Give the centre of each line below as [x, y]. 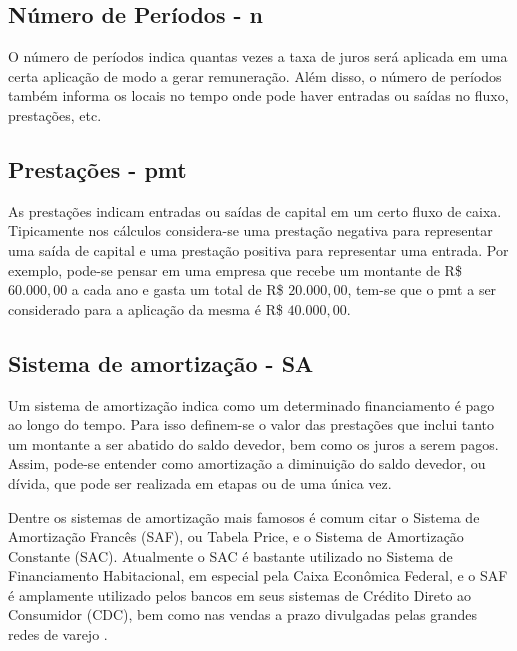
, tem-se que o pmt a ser [422, 289]
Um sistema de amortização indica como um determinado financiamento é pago [251, 404]
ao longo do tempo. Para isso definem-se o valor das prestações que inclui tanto [251, 424]
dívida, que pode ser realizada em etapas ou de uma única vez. [200, 482]
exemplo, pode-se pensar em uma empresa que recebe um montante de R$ [235, 269]
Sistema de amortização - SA [161, 362]
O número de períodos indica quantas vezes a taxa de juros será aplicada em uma [258, 56]
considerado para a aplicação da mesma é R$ [145, 308]
